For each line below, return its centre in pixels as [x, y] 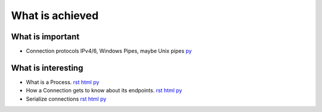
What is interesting [47, 68]
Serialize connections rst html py [66, 99]
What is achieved [55, 15]
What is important [45, 37]
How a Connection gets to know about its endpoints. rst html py [104, 91]
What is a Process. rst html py [63, 82]
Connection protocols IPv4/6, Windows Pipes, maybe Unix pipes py [109, 51]
